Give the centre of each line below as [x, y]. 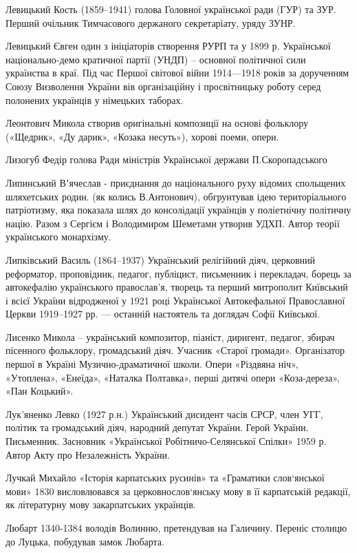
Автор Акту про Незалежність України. [88, 454]
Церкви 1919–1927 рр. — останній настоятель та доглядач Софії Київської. [163, 314]
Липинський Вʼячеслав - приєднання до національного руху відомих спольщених [176, 182]
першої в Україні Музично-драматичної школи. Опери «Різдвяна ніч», [152, 364]
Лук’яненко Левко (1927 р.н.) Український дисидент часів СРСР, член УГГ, [164, 414]
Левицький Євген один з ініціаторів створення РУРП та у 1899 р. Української [168, 46]
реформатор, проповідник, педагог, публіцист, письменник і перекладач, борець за [178, 273]
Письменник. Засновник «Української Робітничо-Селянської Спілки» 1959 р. [166, 441]
